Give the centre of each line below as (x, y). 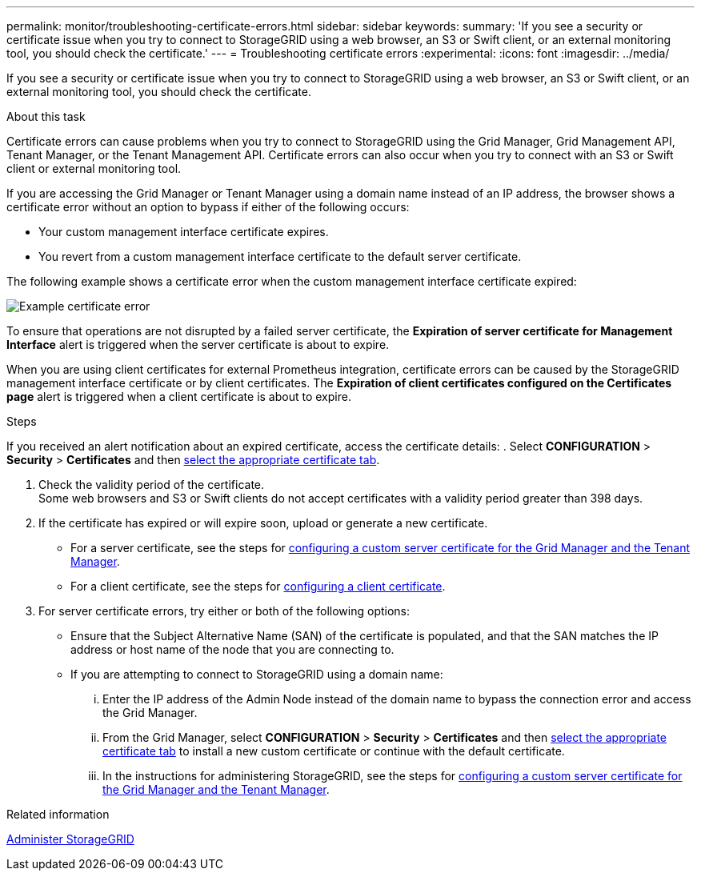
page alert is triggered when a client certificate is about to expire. (179, 396)
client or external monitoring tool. (94, 168)
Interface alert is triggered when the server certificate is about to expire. (198, 344)
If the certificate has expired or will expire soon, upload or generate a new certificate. (263, 523)
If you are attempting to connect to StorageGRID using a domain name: (257, 674)
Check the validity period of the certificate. (152, 485)
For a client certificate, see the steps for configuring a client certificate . (258, 586)
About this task (46, 116)
